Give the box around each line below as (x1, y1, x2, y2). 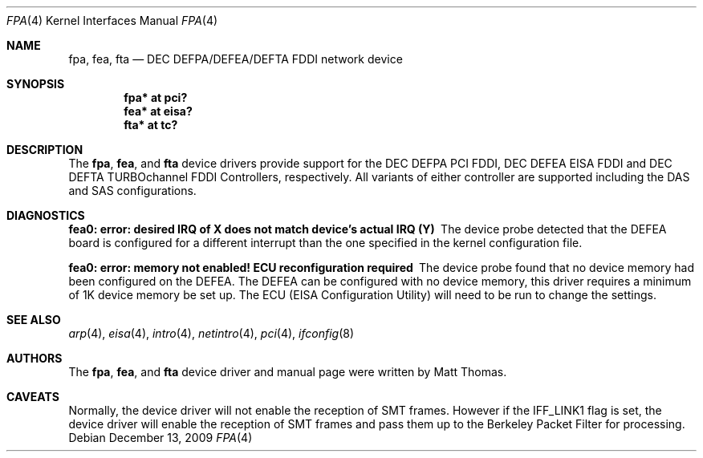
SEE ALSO (6, 313, 61, 326)
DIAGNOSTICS (6, 209, 85, 222)
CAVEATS (6, 390, 59, 403)
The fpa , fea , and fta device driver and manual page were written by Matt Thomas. (68, 365, 507, 379)
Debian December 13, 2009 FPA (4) (68, 431, 253, 444)
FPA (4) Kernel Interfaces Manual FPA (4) (6, 14, 218, 27)
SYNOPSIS (6, 77, 65, 91)
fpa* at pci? (124, 91, 188, 104)
